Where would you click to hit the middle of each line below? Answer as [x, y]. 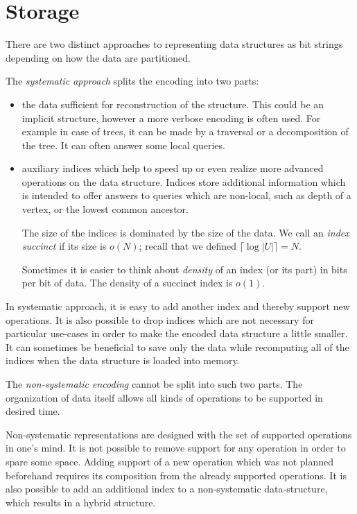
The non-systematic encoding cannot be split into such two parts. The [154, 384]
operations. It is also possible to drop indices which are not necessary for [160, 319]
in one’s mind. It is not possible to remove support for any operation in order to [176, 448]
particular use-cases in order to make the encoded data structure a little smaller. [177, 333]
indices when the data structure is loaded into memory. [123, 360]
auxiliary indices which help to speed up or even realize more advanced [173, 168]
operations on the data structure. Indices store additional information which [184, 181]
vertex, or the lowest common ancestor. [105, 209]
